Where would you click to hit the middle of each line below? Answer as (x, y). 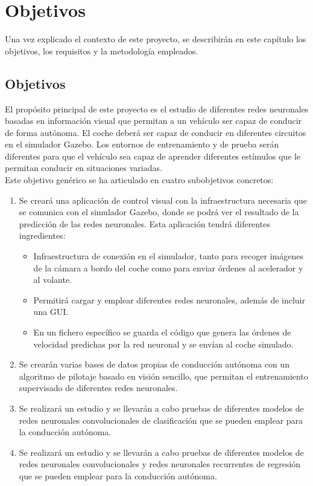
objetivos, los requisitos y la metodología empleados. (102, 50)
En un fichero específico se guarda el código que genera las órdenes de (162, 332)
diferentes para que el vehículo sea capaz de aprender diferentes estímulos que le (153, 156)
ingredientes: (42, 235)
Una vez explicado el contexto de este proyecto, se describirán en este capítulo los (156, 39)
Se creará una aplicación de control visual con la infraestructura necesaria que (163, 200)
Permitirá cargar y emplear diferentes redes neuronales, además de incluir (169, 300)
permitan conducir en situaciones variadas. (84, 168)
